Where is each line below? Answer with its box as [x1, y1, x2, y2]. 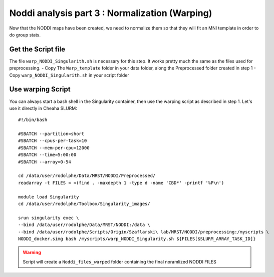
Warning [23, 249, 41, 255]
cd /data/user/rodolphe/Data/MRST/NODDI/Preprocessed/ [18, 173, 156, 178]
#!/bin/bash [18, 117, 48, 122]
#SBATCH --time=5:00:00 [18, 152, 77, 157]
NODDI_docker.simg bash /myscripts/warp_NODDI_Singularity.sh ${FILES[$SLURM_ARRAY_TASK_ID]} [18, 235, 256, 241]
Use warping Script [9, 85, 71, 93]
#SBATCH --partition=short [18, 131, 85, 137]
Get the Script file [9, 45, 65, 53]
